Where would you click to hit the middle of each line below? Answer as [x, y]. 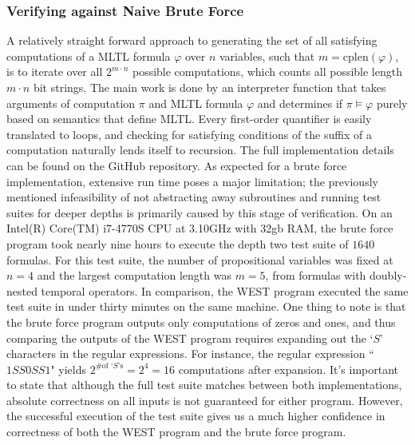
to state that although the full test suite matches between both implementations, [204, 385]
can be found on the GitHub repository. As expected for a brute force [177, 165]
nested [22, 290]
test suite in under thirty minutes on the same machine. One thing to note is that [206, 306]
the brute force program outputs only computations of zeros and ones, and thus [201, 322]
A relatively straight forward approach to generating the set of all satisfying [192, 40]
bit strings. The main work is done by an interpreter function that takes [209, 87]
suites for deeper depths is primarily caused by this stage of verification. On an [200, 212]
